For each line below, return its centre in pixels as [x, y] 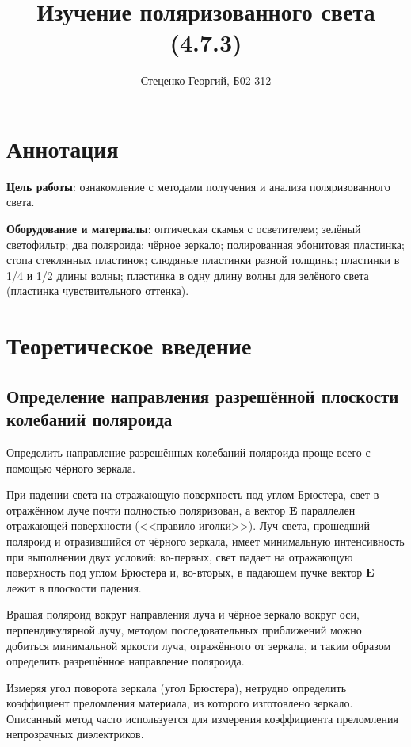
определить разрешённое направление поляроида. [126, 661]
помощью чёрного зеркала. [71, 467]
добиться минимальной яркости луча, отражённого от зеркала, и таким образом [199, 645]
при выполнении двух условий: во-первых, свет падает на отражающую [180, 556]
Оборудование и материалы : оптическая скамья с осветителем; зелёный [184, 229]
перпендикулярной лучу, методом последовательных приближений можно [184, 629]
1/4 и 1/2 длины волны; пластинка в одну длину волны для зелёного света [188, 275]
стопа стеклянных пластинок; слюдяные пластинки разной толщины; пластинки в [203, 260]
